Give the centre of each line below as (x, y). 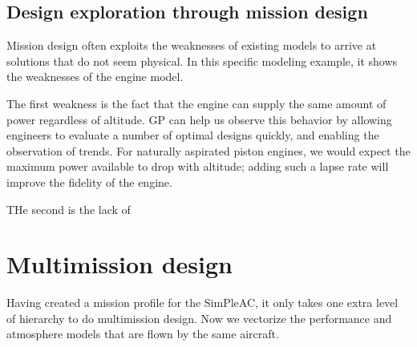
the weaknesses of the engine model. (95, 77)
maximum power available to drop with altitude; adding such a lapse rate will (198, 166)
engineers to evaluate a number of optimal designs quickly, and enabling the (193, 135)
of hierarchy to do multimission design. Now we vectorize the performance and (199, 318)
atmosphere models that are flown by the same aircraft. (143, 334)
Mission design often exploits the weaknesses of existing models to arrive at (192, 45)
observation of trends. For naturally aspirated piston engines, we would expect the (208, 150)
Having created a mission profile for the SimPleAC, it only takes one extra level (202, 303)
